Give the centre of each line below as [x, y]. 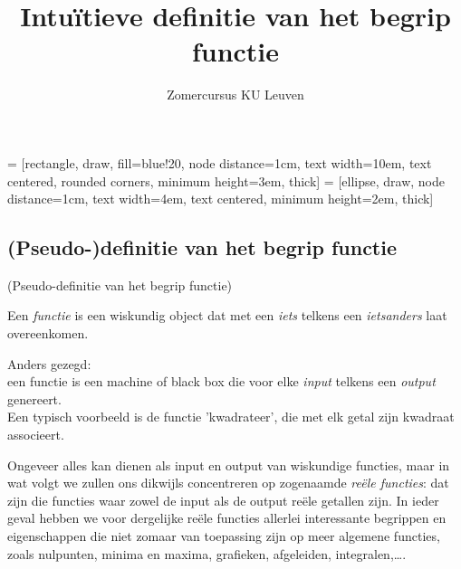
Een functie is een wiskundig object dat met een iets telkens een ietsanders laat [227, 315]
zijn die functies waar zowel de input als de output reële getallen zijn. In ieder [223, 500]
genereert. [34, 398]
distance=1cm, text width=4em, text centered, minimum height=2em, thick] [221, 199]
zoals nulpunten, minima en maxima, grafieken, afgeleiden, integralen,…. [207, 553]
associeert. [36, 435]
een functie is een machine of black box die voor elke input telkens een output [221, 381]
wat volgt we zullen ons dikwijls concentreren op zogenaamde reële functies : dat [228, 483]
